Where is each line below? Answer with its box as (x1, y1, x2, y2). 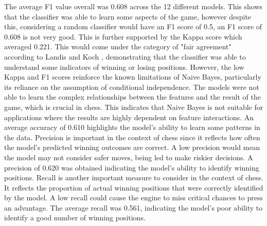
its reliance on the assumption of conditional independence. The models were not (4, 81, 259, 92)
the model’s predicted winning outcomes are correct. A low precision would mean (4, 142, 260, 153)
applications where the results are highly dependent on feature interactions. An (4, 111, 254, 122)
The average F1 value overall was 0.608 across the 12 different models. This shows (4, 1, 263, 11)
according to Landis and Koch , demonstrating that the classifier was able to (4, 51, 246, 62)
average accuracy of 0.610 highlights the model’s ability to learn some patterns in (4, 122, 260, 133)
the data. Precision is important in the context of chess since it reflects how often (4, 131, 260, 142)
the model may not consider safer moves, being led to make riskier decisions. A (4, 152, 253, 162)
